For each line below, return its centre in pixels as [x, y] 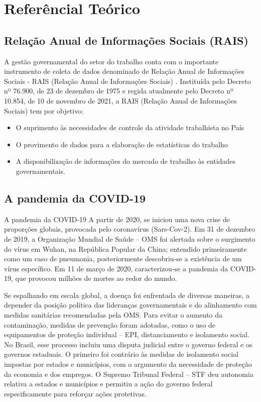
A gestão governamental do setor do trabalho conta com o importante [111, 61]
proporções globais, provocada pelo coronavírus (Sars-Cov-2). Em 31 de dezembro [130, 229]
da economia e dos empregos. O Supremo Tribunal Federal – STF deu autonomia [129, 374]
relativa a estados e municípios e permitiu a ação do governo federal [108, 384]
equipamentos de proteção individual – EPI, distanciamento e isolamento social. [127, 334]
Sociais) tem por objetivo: [44, 110]
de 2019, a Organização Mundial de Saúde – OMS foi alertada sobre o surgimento [130, 238]
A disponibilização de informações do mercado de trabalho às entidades [125, 161]
